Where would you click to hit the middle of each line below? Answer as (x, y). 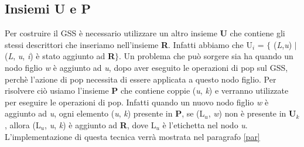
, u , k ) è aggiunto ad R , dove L (100, 124)
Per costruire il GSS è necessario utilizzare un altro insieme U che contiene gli (145, 33)
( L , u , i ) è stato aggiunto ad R (60, 56)
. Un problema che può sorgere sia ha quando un (206, 56)
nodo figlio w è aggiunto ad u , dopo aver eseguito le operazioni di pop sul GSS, (146, 67)
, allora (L (23, 124)
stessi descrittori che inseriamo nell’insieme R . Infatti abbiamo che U (129, 44)
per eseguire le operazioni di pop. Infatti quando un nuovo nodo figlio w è (137, 102)
